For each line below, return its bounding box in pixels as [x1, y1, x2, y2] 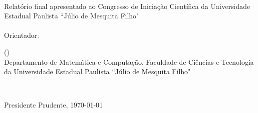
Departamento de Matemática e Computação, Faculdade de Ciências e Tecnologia [4, 56, 254, 67]
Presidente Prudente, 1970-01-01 [4, 100, 103, 110]
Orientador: [4, 30, 39, 40]
